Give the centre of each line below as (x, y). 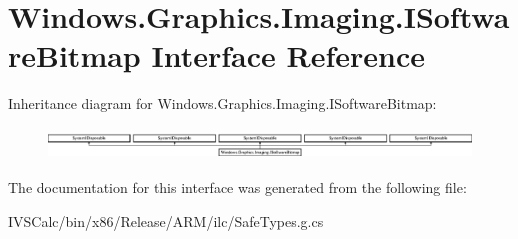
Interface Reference (288, 55)
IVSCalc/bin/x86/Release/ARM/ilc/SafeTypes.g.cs (166, 220)
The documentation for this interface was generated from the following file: (237, 187)
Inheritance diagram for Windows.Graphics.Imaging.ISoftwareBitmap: (222, 103)
